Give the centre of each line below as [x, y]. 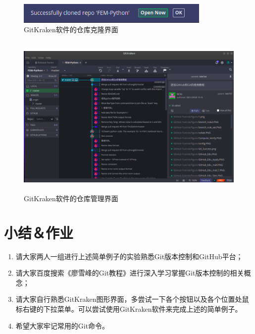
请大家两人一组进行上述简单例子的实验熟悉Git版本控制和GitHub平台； [129, 256]
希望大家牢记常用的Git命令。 [62, 325]
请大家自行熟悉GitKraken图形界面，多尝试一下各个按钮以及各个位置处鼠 [132, 299]
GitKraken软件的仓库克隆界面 [71, 29]
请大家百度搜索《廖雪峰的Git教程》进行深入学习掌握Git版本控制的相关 [130, 273]
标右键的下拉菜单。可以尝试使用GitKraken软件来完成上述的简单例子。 [129, 309]
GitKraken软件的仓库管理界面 [71, 198]
